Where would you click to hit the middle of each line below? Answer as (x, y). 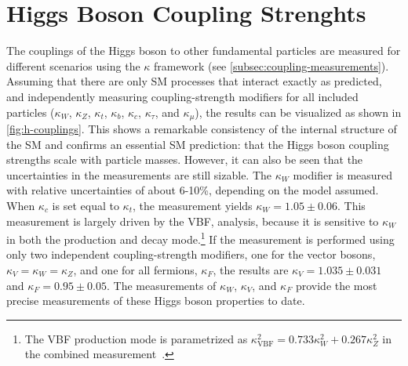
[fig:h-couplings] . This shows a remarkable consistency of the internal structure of (202, 128)
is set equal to (86, 205)
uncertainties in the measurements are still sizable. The (139, 174)
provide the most (336, 285)
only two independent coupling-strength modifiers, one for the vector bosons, (191, 254)
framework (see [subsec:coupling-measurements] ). (271, 65)
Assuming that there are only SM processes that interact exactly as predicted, (194, 81)
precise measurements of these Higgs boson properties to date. (156, 301)
